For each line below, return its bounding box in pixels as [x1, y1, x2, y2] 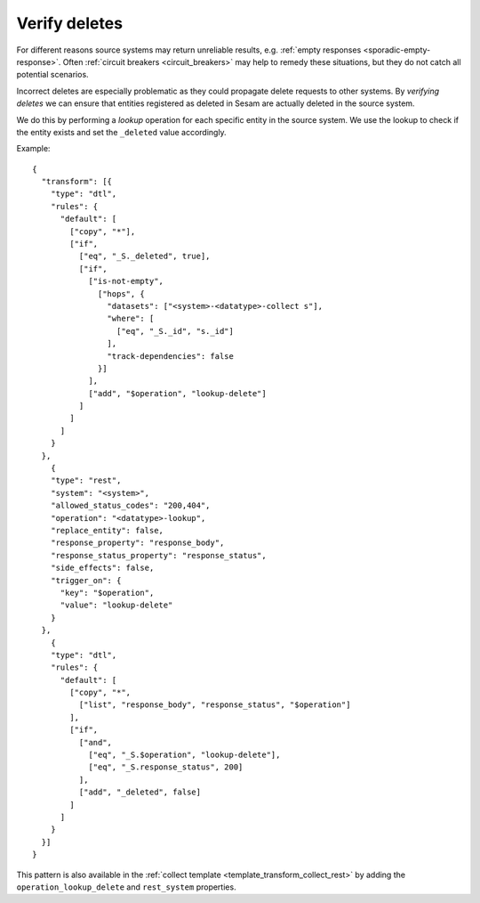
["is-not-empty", [88, 276, 164, 287]
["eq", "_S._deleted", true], [78, 251, 211, 262]
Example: [16, 143, 51, 154]
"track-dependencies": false [107, 351, 235, 361]
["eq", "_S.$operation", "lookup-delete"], [88, 750, 281, 761]
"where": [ [107, 313, 155, 324]
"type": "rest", [50, 476, 122, 485]
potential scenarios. [16, 69, 89, 80]
